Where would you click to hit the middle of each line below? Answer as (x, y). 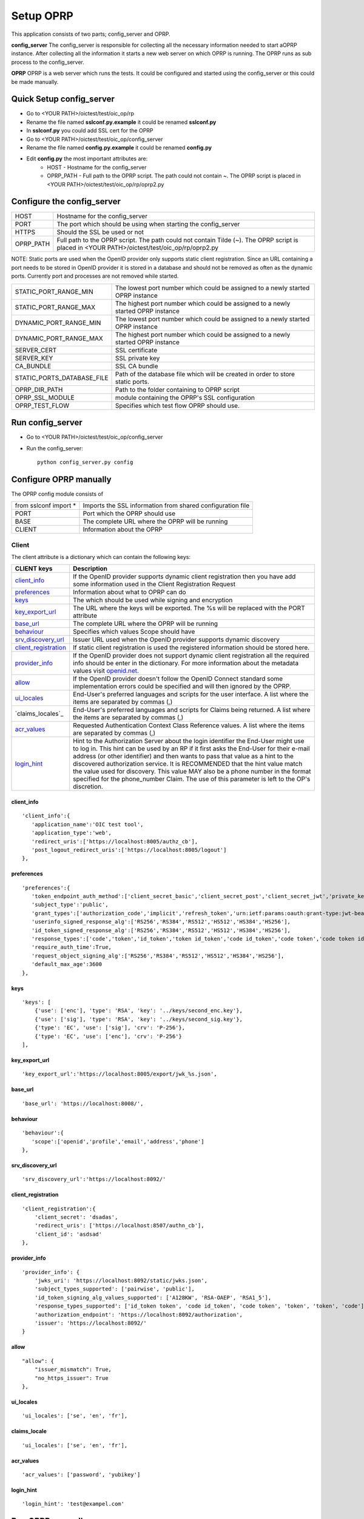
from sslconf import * (45, 506)
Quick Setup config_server (63, 99)
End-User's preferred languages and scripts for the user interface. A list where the (191, 694)
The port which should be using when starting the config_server (148, 224)
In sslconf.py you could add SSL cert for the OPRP (90, 131)
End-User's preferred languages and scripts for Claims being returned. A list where (192, 710)
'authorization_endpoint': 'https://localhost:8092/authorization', (138, 1315)
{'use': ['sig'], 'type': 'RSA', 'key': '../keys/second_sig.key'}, (138, 1019)
